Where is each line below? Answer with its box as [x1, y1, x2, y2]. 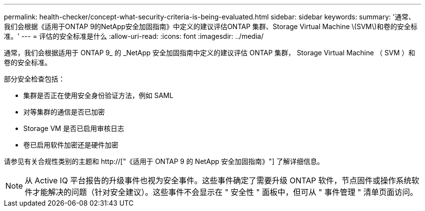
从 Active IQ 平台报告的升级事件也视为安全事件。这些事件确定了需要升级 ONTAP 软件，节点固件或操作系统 [25, 176, 411, 185]
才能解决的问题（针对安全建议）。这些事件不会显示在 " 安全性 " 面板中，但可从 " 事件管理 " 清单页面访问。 [33, 187, 418, 197]
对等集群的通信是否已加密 [23, 108, 105, 116]
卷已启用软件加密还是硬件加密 [23, 141, 118, 149]
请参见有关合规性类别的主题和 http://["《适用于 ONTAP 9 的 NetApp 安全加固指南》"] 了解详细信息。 [4, 157, 324, 165]
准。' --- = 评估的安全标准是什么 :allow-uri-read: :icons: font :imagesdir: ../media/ [4, 32, 264, 40]
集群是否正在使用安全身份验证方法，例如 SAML [23, 91, 174, 99]
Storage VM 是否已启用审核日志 [23, 124, 124, 132]
